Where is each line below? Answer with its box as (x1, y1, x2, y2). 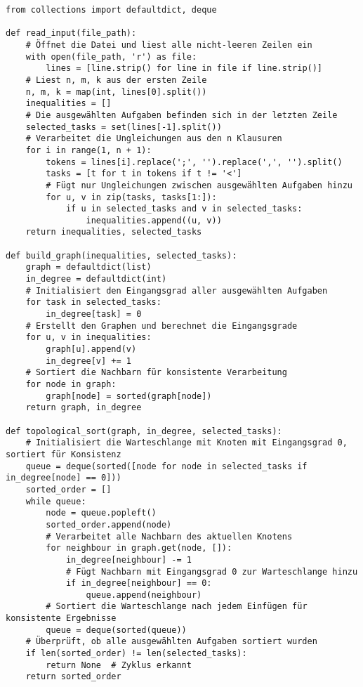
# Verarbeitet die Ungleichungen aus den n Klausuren (25, 133, 282, 144)
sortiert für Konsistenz (6, 449, 121, 459)
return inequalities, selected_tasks (25, 227, 202, 237)
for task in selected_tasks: (25, 297, 161, 308)
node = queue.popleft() (46, 508, 157, 518)
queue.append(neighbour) (86, 589, 202, 600)
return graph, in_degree (25, 403, 142, 413)
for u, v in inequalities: (25, 332, 152, 343)
